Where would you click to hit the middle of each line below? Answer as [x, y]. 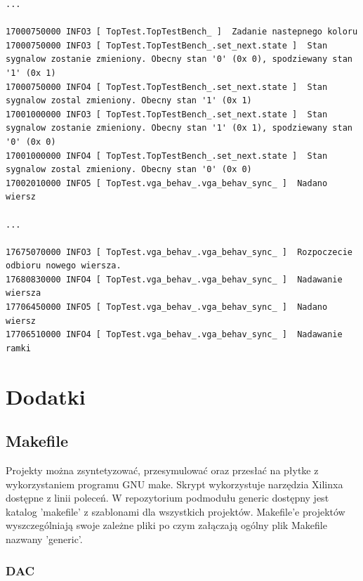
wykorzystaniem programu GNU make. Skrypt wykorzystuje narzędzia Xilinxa [174, 484]
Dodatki [46, 396]
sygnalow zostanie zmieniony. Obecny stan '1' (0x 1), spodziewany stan [179, 128]
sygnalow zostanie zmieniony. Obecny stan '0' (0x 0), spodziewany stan [179, 59]
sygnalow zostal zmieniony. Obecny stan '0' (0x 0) [129, 170]
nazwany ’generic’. [44, 538]
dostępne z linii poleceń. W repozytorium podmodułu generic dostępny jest [167, 498]
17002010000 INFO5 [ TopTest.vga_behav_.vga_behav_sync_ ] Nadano [167, 183]
